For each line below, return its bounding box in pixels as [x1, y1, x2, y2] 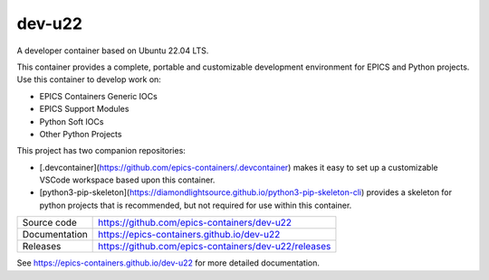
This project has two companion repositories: [16, 145, 186, 156]
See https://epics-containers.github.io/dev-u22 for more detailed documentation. [16, 257, 321, 268]
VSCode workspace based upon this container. [39, 174, 216, 185]
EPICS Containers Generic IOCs [39, 90, 158, 101]
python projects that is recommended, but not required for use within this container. [39, 200, 352, 210]
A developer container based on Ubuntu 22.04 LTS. [16, 45, 209, 56]
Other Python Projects [39, 128, 122, 139]
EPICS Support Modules [39, 104, 129, 115]
